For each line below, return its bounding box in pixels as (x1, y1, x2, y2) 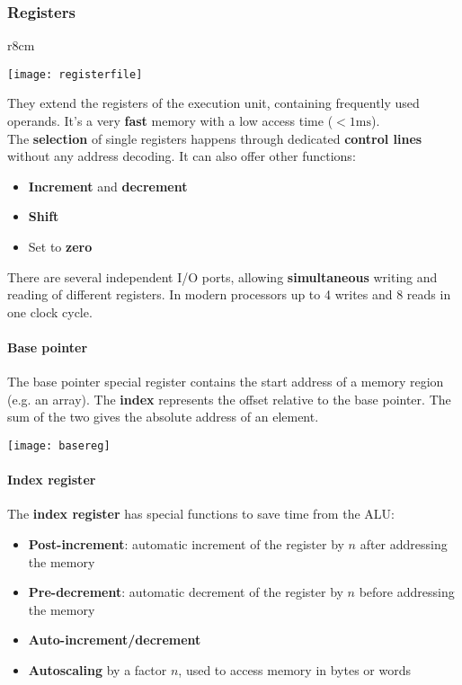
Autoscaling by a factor (28, 661, 167, 679)
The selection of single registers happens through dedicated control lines (7, 129, 422, 147)
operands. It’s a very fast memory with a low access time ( (7, 111, 333, 130)
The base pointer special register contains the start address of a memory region (7, 372, 444, 391)
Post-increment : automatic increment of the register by (28, 535, 344, 554)
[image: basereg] (7, 439, 111, 452)
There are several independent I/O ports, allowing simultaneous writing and (7, 267, 438, 286)
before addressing (359, 583, 455, 601)
